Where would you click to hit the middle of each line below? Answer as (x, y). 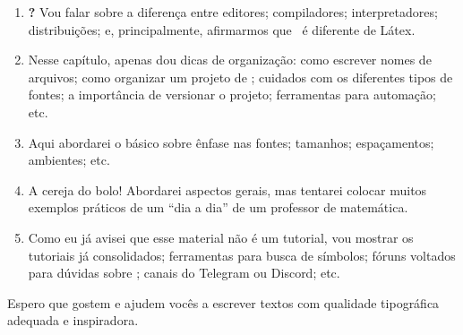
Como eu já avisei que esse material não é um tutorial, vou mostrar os (221, 237)
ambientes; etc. (69, 160)
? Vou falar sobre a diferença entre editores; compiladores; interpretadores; (233, 12)
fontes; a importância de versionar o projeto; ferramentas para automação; (232, 94)
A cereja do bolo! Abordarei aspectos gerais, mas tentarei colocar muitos (227, 189)
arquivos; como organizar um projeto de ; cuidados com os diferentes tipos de (240, 77)
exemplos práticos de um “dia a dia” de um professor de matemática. (218, 207)
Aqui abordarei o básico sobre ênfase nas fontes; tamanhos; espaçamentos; (231, 142)
